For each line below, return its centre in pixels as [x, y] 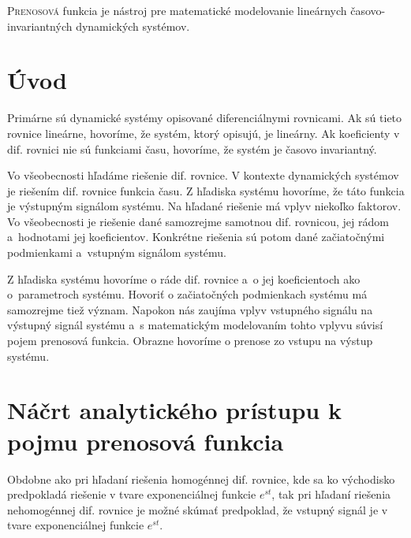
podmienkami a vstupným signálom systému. [117, 252]
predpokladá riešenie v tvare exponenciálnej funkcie [132, 494]
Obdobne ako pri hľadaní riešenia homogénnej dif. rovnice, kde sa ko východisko [201, 479]
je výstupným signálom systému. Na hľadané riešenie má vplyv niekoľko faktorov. [204, 206]
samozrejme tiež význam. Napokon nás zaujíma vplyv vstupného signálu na [190, 309]
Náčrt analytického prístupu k [174, 410]
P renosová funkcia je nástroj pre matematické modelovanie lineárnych [177, 10]
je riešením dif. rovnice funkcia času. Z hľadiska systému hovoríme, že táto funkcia [206, 190]
